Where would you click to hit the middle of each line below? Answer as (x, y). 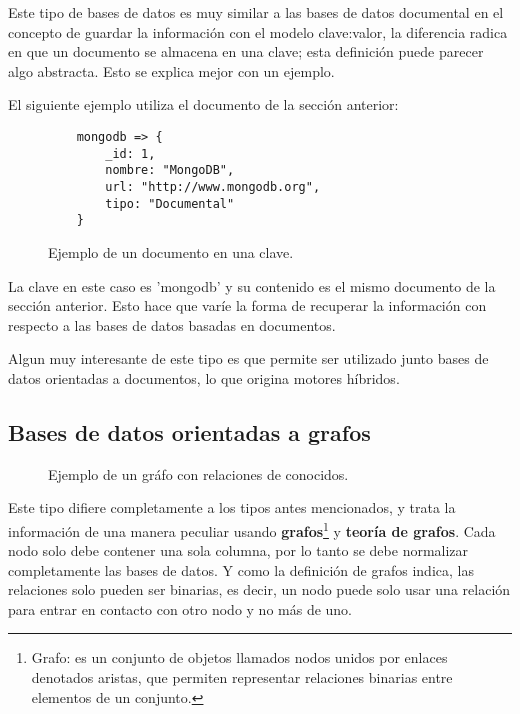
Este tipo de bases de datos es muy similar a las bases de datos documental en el (256, 12)
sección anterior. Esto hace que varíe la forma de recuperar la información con (247, 305)
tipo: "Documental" (170, 203)
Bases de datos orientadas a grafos (189, 431)
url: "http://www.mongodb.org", (213, 186)
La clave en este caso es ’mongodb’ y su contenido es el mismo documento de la (252, 285)
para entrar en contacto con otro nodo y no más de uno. (180, 608)
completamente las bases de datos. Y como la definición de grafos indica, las (241, 569)
